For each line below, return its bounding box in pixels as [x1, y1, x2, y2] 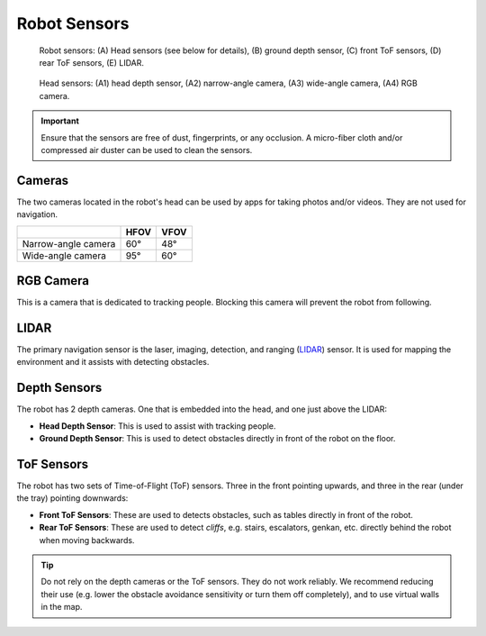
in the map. [40, 602, 83, 613]
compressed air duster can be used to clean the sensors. [40, 144, 253, 155]
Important [40, 115, 80, 126]
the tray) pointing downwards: [16, 493, 129, 504]
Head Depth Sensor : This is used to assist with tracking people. [39, 420, 276, 432]
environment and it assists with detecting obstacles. [16, 357, 210, 368]
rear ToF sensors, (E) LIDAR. [39, 57, 144, 68]
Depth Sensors [16, 380, 103, 395]
